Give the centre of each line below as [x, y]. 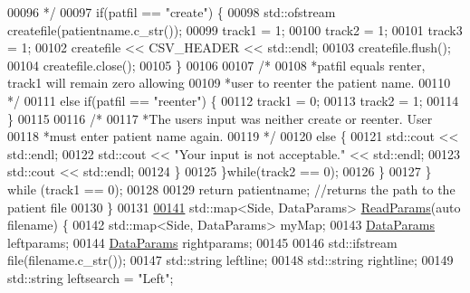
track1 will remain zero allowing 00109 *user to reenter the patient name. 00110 [229, 83]
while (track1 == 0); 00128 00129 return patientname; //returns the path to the [231, 189]
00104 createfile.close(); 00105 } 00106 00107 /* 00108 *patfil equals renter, [216, 65]
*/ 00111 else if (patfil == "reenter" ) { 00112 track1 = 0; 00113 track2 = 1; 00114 [233, 100]
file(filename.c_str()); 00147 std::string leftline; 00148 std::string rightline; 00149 [230, 260]
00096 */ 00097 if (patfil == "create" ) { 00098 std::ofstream [172, 12]
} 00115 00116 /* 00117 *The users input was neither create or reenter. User [220, 118]
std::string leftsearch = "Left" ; [91, 277]
